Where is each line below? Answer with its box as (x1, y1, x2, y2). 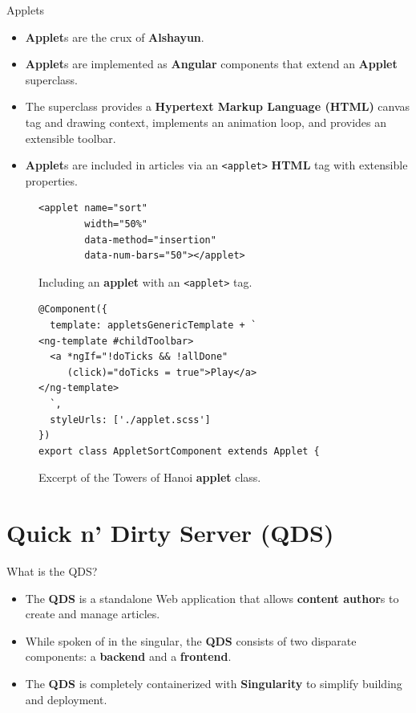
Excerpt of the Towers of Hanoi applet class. (38, 469, 261, 486)
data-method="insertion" (84, 234, 216, 246)
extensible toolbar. (25, 129, 116, 146)
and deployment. (25, 691, 107, 707)
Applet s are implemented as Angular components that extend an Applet (25, 55, 398, 72)
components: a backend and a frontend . (25, 648, 232, 665)
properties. (25, 172, 78, 189)
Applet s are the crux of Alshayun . (25, 28, 204, 45)
